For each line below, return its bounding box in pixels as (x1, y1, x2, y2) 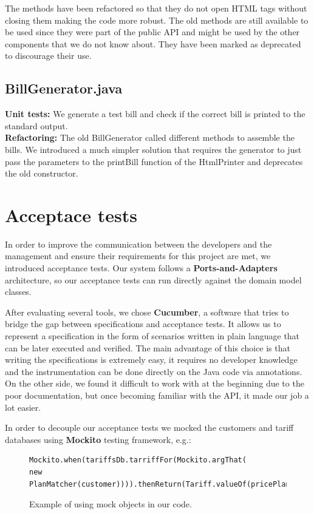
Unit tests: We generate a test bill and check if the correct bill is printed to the (5, 107, 305, 120)
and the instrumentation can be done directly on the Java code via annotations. (5, 365, 302, 377)
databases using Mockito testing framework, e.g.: (5, 433, 191, 445)
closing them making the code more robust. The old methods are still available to (5, 13, 309, 26)
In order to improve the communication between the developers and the (5, 237, 272, 250)
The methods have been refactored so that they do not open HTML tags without (5, 2, 307, 14)
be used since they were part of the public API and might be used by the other (5, 25, 300, 38)
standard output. (5, 119, 68, 132)
